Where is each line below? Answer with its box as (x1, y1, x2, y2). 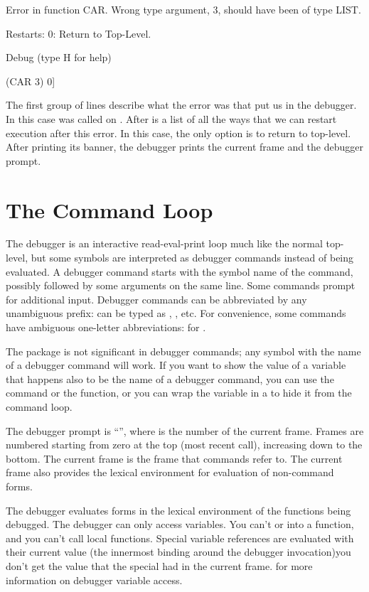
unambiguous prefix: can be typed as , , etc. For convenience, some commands (6, 306, 346, 321)
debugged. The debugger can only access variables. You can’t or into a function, (6, 517, 354, 532)
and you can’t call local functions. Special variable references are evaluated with (6, 530, 354, 545)
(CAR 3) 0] (6, 73, 55, 88)
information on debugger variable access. (6, 572, 183, 587)
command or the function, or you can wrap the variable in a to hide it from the (6, 385, 352, 400)
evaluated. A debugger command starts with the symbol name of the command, (6, 264, 353, 279)
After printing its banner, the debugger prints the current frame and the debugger (6, 139, 364, 154)
